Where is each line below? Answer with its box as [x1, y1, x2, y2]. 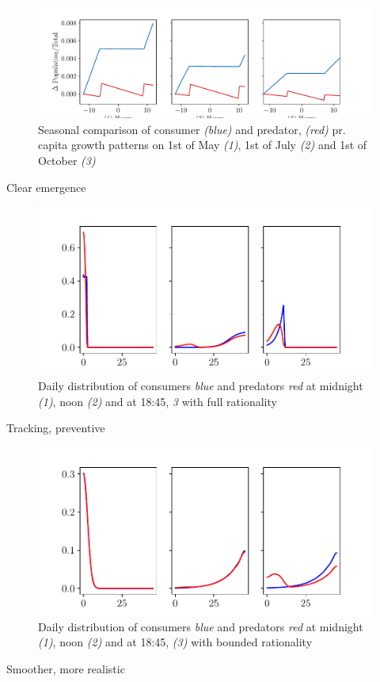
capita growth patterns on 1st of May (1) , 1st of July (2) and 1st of [38, 136, 367, 153]
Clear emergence [6, 178, 86, 195]
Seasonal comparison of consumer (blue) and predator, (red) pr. [38, 121, 346, 137]
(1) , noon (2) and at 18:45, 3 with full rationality [38, 393, 277, 409]
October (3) [38, 151, 96, 168]
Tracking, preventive [6, 420, 105, 436]
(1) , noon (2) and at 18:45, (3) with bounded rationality [38, 634, 313, 650]
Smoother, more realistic [6, 660, 125, 676]
